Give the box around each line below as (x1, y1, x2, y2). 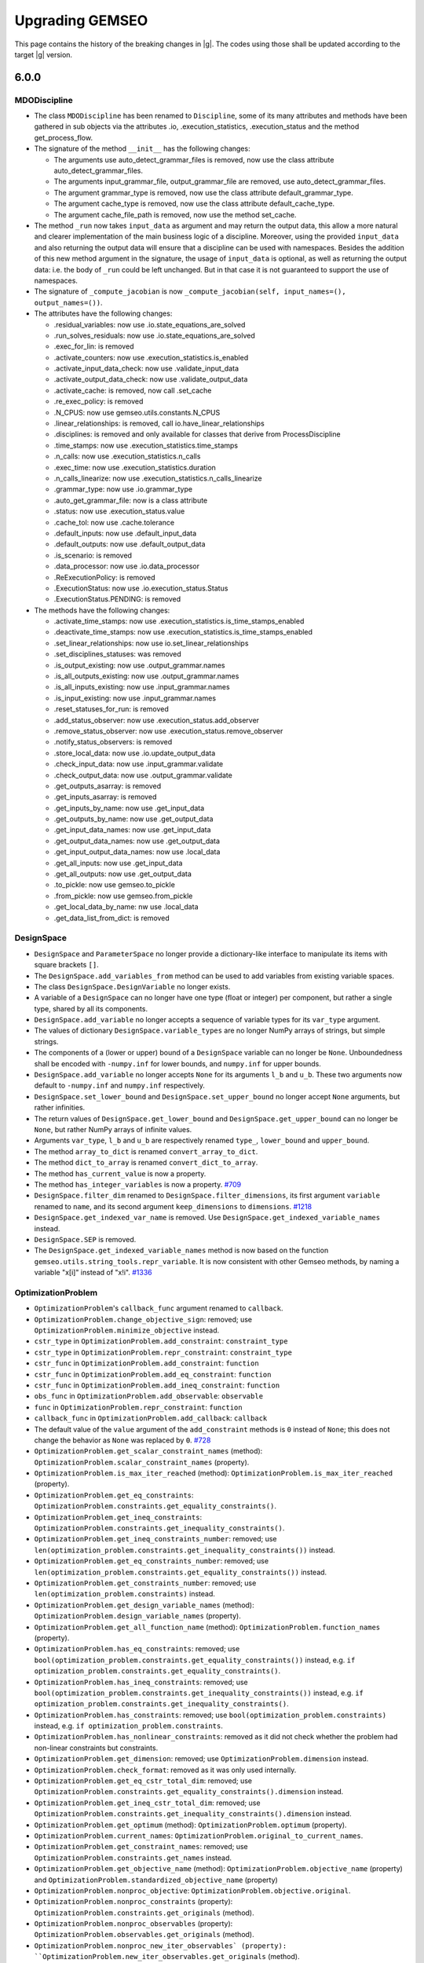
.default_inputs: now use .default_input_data (53, 528, 197, 538)
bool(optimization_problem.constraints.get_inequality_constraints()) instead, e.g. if (34, 1688, 364, 1698)
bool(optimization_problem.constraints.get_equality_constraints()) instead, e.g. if (34, 1655, 356, 1665)
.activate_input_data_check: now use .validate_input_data (53, 364, 239, 373)
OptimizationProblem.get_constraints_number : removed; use (34, 1578, 257, 1588)
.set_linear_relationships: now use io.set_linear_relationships (53, 638, 249, 648)
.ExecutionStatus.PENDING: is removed (53, 594, 181, 604)
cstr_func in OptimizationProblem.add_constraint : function (34, 1358, 259, 1368)
